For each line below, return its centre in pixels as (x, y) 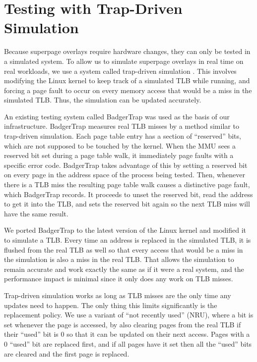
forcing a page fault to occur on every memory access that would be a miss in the (128, 90)
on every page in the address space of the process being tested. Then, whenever (125, 175)
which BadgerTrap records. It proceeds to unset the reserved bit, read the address (128, 194)
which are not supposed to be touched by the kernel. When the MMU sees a (120, 145)
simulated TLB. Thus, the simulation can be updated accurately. (103, 100)
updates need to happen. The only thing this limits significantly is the (111, 305)
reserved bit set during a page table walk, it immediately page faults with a (119, 155)
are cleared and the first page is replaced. (67, 353)
